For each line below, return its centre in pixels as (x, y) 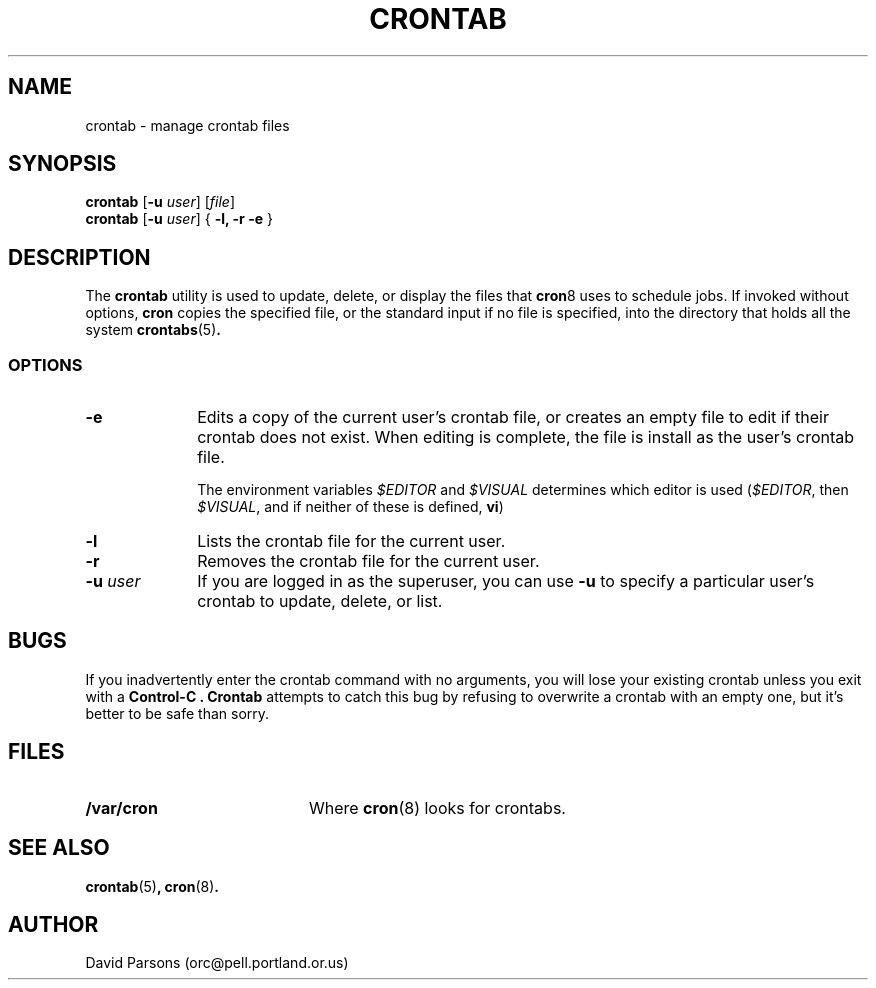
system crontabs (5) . (153, 330)
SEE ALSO (59, 848)
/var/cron (121, 807)
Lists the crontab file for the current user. (351, 541)
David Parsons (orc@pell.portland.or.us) (217, 963)
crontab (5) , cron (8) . (152, 886)
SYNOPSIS (62, 164)
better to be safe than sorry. (177, 713)
